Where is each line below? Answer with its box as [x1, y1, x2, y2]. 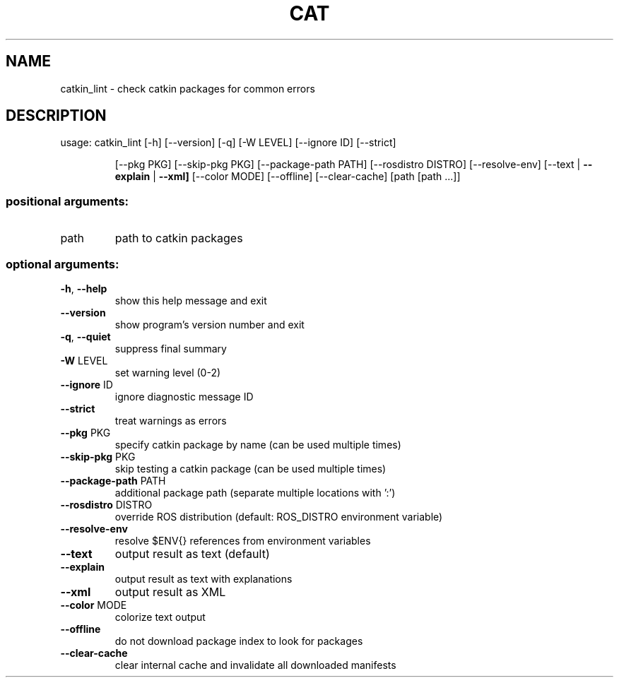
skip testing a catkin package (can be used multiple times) [114, 462, 387, 475]
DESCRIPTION [6, 107, 107, 125]
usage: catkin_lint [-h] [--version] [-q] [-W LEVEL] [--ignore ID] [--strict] [60, 136, 396, 149]
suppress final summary [114, 342, 227, 355]
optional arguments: [6, 256, 119, 271]
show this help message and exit [114, 294, 267, 307]
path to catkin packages [114, 231, 243, 246]
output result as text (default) [114, 546, 270, 561]
